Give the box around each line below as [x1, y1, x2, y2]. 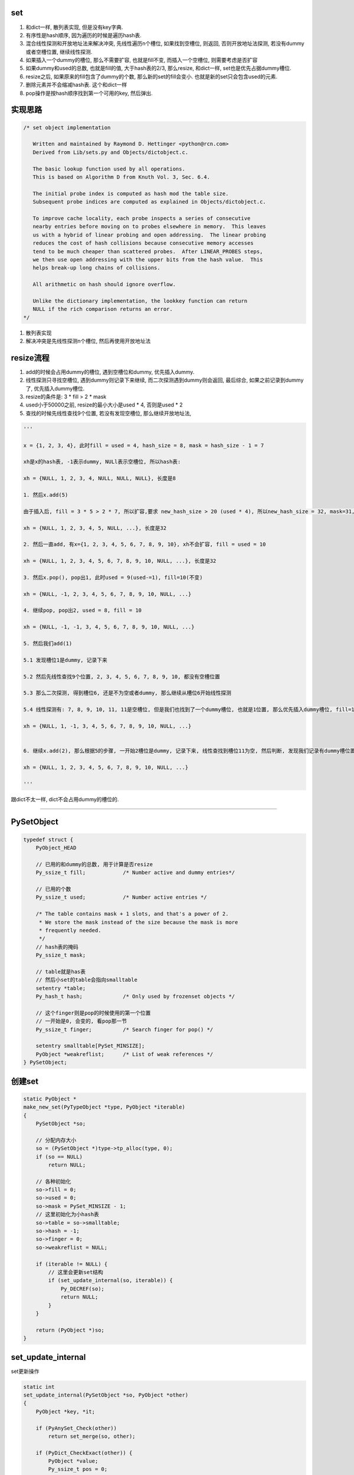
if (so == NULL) [35, 1153, 83, 1160]
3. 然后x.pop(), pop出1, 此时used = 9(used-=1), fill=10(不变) [23, 574, 203, 581]
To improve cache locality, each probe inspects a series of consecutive [32, 215, 251, 221]
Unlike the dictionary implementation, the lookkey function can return [32, 297, 248, 304]
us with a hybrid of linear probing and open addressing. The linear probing [32, 231, 267, 238]
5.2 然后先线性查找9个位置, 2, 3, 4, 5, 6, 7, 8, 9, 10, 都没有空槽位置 [23, 673, 221, 680]
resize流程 [11, 353, 50, 363]
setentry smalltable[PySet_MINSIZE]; [35, 1043, 145, 1050]
